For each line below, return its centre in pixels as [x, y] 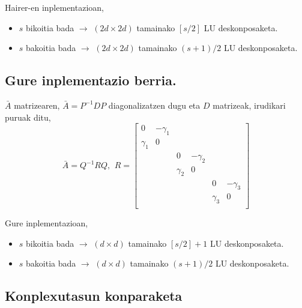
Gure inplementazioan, [47, 223]
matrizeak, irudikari [249, 105]
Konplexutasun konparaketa [94, 296]
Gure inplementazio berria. [91, 80]
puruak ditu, [28, 117]
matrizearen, [37, 105]
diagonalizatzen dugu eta [154, 105]
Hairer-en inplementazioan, [54, 7]
